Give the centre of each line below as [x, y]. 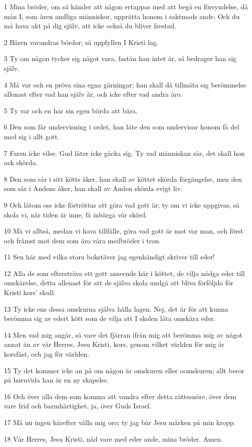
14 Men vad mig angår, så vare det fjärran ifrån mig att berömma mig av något [123, 334]
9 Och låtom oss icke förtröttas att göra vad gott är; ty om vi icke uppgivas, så [122, 204]
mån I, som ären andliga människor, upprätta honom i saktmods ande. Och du [122, 16]
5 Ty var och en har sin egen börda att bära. [71, 110]
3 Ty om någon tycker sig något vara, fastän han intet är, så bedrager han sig [120, 58]
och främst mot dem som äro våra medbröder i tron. [83, 240]
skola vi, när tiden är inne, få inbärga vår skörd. [76, 214]
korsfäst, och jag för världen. [47, 354]
